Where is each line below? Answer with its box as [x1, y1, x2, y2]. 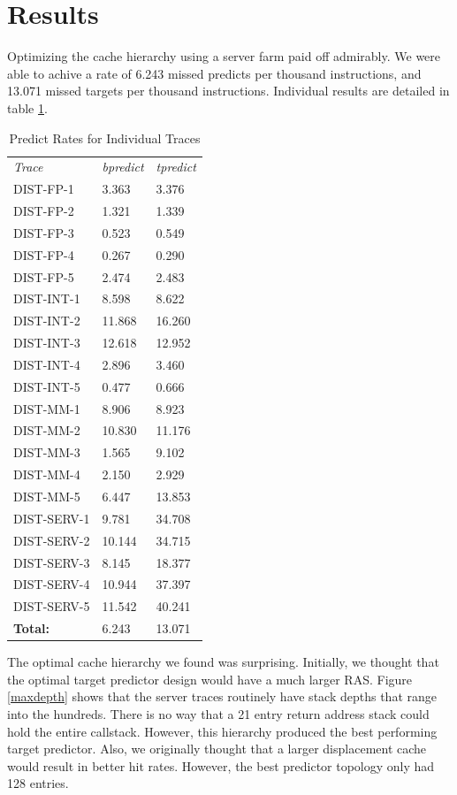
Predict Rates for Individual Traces [9, 128, 201, 147]
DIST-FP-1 [13, 180, 74, 198]
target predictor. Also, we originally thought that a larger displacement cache [7, 739, 427, 758]
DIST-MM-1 [13, 399, 80, 417]
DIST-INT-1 [13, 289, 80, 308]
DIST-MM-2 [13, 421, 80, 440]
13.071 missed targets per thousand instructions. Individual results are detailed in [7, 81, 450, 100]
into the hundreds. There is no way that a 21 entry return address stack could [7, 704, 430, 722]
